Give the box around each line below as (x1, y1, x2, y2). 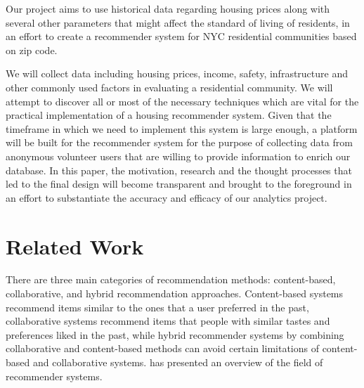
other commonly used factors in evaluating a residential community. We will (6, 79, 333, 94)
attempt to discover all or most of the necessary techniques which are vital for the (6, 93, 359, 108)
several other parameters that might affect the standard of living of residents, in (6, 15, 350, 30)
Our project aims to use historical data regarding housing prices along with (6, 1, 330, 15)
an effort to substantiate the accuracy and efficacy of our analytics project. (6, 190, 327, 205)
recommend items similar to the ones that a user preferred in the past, (6, 299, 309, 314)
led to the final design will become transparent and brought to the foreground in (6, 176, 352, 191)
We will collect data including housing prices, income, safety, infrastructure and (6, 66, 349, 81)
